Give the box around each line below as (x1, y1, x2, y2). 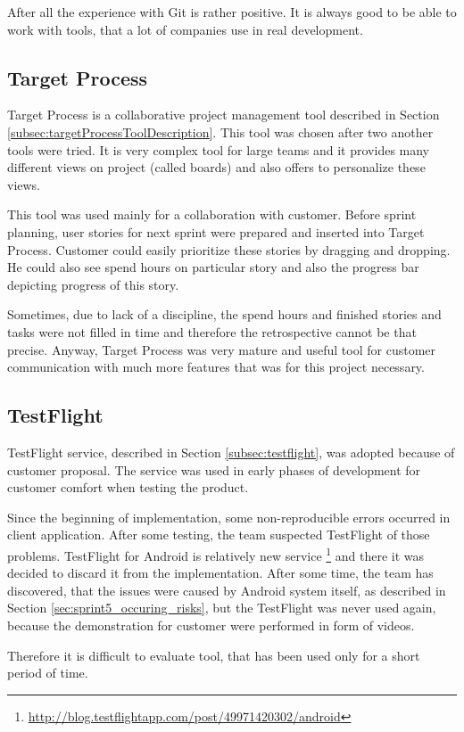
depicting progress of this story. (7, 275, 179, 293)
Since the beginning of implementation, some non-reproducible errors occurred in (7, 507, 451, 526)
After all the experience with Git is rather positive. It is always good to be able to (7, 3, 457, 21)
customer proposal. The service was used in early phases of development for (7, 460, 421, 479)
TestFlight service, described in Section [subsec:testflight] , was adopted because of (7, 442, 455, 461)
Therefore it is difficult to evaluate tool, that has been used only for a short (7, 646, 420, 664)
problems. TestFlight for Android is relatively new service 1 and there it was (7, 543, 425, 564)
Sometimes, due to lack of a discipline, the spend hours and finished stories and (7, 305, 442, 324)
